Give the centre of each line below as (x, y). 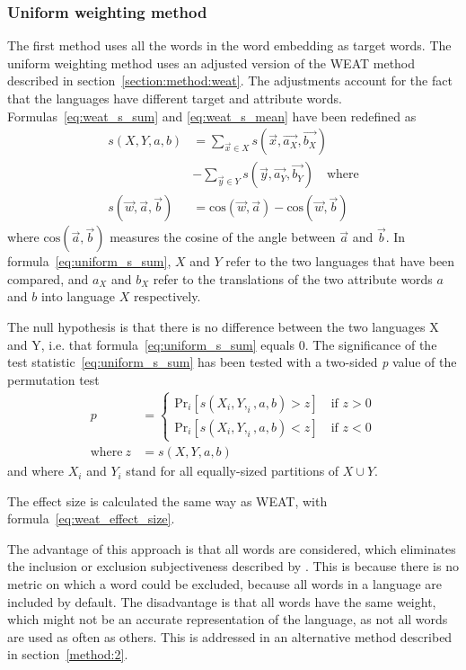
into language (78, 296)
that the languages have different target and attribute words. (175, 98)
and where (36, 471)
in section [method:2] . (68, 654)
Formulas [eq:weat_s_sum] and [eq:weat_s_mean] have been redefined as (212, 116)
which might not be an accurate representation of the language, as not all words (228, 619)
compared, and (48, 278)
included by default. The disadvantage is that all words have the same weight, (222, 601)
